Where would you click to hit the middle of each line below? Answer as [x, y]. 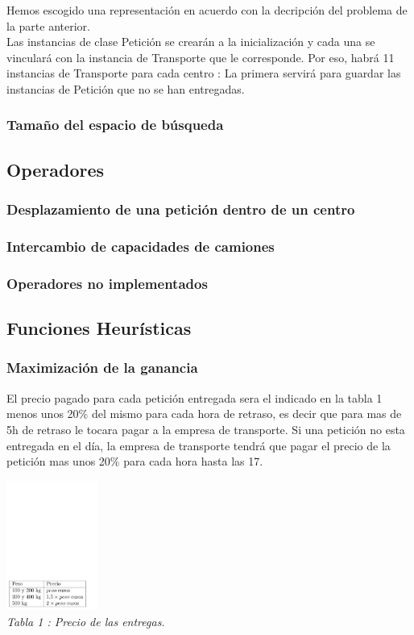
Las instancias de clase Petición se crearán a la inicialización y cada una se [191, 42]
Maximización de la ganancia [102, 368]
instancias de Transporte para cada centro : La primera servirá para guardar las [204, 73]
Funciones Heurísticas [99, 328]
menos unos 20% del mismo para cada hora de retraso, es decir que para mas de [204, 414]
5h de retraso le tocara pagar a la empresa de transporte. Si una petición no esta [206, 429]
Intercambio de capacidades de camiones [141, 246]
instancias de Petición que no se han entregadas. [126, 88]
